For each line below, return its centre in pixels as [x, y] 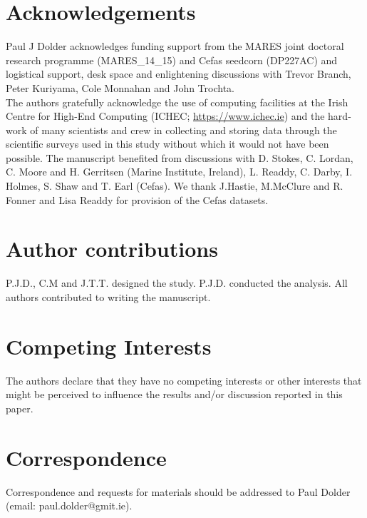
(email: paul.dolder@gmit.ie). [69, 506]
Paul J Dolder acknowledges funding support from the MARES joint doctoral [175, 46]
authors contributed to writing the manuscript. [108, 296]
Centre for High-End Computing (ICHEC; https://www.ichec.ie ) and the [165, 116]
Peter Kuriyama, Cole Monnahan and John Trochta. [120, 87]
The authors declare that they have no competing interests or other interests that [184, 380]
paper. [20, 408]
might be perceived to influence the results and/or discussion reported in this [174, 394]
